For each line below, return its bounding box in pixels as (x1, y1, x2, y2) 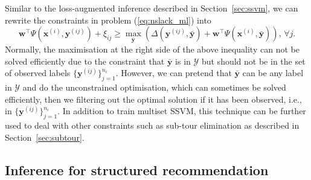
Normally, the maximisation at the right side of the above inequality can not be (5, 42, 300, 55)
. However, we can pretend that (115, 66, 232, 79)
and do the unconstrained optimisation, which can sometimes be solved (22, 80, 286, 93)
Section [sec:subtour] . (5, 130, 85, 143)
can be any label (242, 66, 304, 79)
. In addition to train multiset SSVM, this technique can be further (57, 104, 306, 117)
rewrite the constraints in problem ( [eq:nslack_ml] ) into (5, 13, 211, 26)
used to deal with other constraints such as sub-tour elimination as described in (5, 118, 300, 131)
